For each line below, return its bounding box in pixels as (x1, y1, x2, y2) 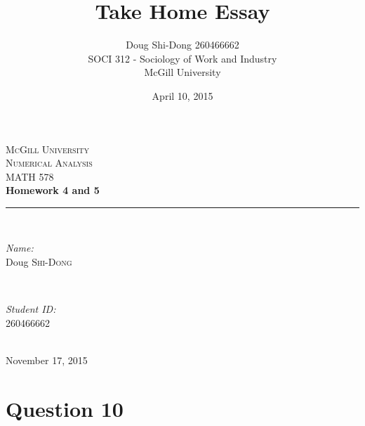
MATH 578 (6, 169, 54, 183)
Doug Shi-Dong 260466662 (126, 37, 239, 52)
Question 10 (6, 394, 124, 422)
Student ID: (6, 302, 56, 316)
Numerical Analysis (6, 155, 93, 170)
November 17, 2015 (6, 353, 88, 368)
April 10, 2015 (152, 88, 213, 103)
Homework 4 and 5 (6, 183, 100, 198)
